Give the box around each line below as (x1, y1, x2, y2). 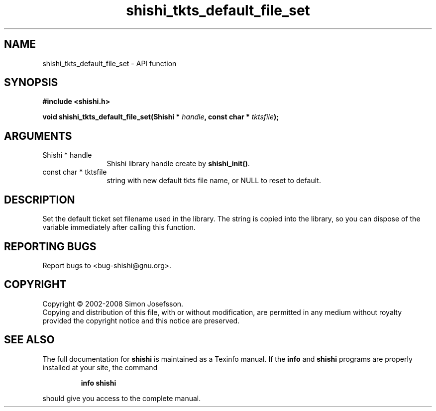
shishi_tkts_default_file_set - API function (42, 59, 177, 68)
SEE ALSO (4, 333, 55, 346)
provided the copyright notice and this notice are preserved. (42, 316, 240, 325)
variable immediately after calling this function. (42, 223, 196, 232)
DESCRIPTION (4, 193, 75, 206)
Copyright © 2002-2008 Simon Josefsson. (42, 299, 184, 308)
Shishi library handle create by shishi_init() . (107, 159, 250, 168)
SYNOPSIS (4, 76, 58, 89)
